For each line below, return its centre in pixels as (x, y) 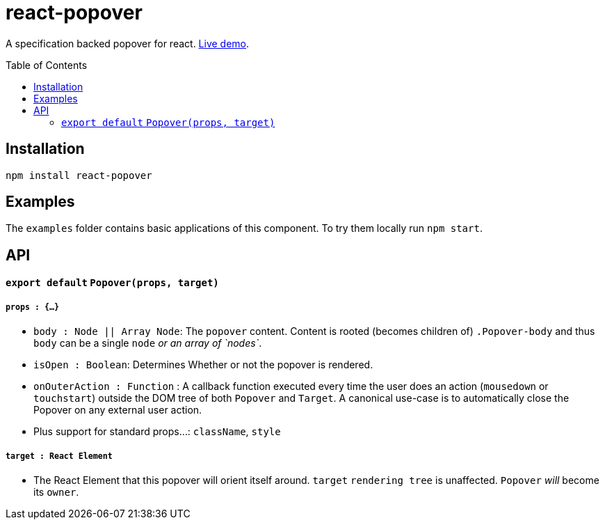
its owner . (56, 492)
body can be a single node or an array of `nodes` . (148, 343)
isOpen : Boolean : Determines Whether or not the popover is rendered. (203, 365)
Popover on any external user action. (118, 410)
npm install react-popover (79, 175)
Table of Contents (47, 65)
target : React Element (59, 456)
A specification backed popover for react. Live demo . (128, 43)
